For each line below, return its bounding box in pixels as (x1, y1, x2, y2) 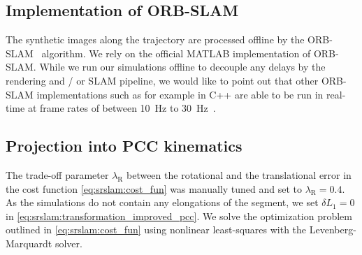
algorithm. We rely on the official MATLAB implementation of (41, 45, 311, 60)
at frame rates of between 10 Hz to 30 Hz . (27, 101, 216, 115)
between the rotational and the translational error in (126, 167, 352, 182)
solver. (55, 235, 82, 250)
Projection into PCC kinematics (6, 135, 242, 156)
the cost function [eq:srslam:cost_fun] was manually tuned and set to (6, 181, 303, 196)
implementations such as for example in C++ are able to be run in (36, 87, 324, 101)
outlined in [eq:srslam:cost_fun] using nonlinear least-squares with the (6, 222, 307, 237)
